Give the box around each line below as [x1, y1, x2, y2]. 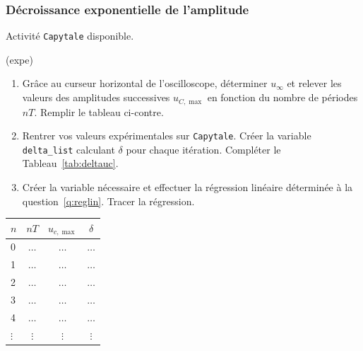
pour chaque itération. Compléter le [126, 142, 281, 156]
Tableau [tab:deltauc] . [22, 156, 119, 171]
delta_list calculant [22, 142, 115, 156]
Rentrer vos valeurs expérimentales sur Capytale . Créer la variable [22, 128, 311, 143]
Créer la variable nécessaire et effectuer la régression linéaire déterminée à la [22, 180, 353, 195]
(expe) [6, 52, 33, 67]
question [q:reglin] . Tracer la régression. [22, 193, 195, 208]
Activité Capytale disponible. [6, 28, 134, 43]
